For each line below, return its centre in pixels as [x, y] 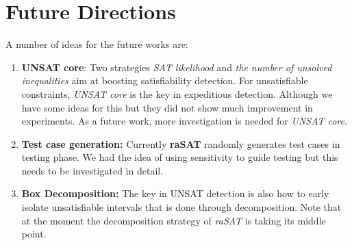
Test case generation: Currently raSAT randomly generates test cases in [181, 143]
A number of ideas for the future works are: [97, 44]
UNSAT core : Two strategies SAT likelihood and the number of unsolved [177, 67]
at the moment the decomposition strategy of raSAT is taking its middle [174, 220]
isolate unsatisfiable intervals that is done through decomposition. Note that [181, 207]
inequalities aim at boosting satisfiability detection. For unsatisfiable [165, 80]
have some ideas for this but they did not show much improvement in [167, 107]
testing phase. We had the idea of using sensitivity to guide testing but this [180, 157]
